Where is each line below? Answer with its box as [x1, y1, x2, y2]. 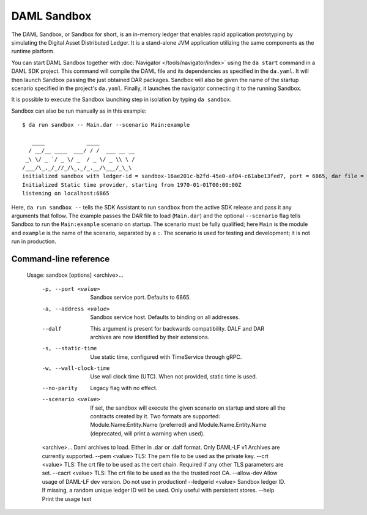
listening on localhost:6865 [22, 190, 109, 197]
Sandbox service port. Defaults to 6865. [90, 294, 191, 301]
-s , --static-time [42, 345, 97, 352]
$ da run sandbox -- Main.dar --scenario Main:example [22, 121, 190, 129]
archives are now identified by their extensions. [90, 333, 210, 340]
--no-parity [42, 385, 78, 391]
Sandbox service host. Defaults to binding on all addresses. [90, 314, 240, 321]
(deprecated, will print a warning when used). [90, 429, 205, 437]
